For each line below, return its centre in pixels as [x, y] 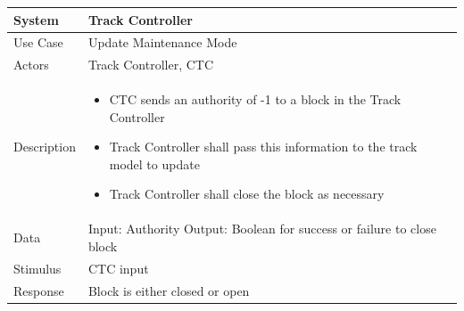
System [36, 19]
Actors [31, 65]
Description [45, 147]
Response [39, 290]
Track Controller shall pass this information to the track [263, 147]
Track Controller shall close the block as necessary [247, 194]
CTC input [118, 268]
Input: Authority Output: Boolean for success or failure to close [262, 229]
